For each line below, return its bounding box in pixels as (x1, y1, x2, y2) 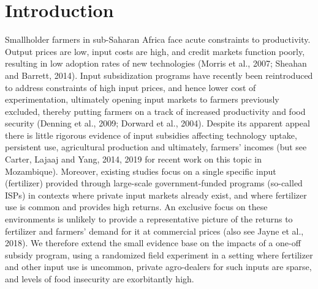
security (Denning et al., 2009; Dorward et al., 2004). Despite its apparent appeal (5, 117, 310, 130)
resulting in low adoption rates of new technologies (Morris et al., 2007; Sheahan (5, 57, 307, 70)
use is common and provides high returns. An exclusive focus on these (5, 200, 268, 213)
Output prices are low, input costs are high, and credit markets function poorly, (5, 45, 305, 57)
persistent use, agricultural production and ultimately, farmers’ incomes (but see (5, 141, 307, 153)
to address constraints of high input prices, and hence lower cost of (5, 81, 256, 93)
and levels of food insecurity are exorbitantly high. (5, 273, 194, 285)
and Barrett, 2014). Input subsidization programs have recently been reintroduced (5, 68, 313, 81)
